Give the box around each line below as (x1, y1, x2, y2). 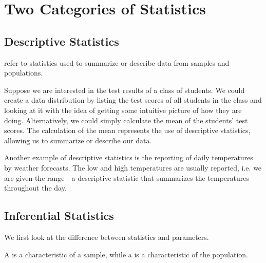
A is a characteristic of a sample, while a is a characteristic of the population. (4, 249, 248, 259)
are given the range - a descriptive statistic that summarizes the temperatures (4, 172, 250, 183)
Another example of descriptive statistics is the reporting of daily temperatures (4, 152, 253, 163)
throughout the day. (4, 182, 67, 193)
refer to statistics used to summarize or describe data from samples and (4, 57, 230, 68)
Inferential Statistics (4, 208, 114, 223)
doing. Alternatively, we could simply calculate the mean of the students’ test (4, 115, 248, 125)
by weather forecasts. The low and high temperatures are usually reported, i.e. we (4, 162, 262, 173)
